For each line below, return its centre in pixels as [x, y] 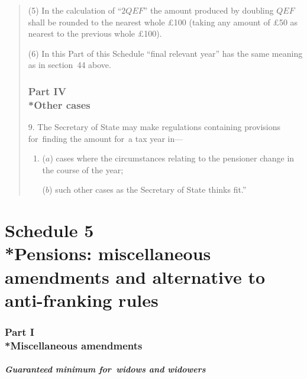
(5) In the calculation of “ [75, 10]
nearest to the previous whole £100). [95, 33]
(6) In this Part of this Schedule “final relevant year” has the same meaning [165, 53]
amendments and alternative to [135, 276]
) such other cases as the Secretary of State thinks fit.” [148, 189]
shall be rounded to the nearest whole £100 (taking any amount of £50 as [163, 22]
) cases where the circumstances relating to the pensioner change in [172, 158]
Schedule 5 [49, 230]
